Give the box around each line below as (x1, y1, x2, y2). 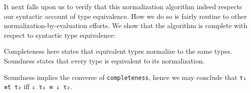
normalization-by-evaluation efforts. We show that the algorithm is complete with (4, 20, 248, 31)
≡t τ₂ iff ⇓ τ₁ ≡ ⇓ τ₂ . (4, 81, 72, 92)
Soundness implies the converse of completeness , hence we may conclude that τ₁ (4, 72, 247, 82)
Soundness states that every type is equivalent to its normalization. (4, 55, 205, 65)
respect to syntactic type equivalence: (4, 30, 116, 40)
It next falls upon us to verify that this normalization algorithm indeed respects (4, 1, 242, 11)
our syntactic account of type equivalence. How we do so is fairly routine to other (4, 11, 247, 21)
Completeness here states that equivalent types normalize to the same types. (4, 46, 232, 56)
